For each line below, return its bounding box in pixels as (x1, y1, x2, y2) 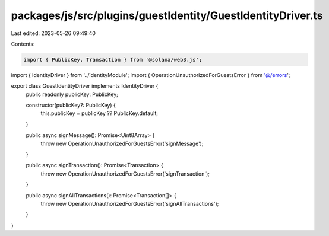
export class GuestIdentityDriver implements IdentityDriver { (11, 82, 159, 90)
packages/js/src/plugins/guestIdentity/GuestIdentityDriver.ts (11, 9, 323, 22)
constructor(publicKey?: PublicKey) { (26, 101, 116, 109)
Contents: (11, 40, 35, 47)
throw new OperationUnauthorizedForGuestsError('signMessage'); (40, 140, 204, 147)
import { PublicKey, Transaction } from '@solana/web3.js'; (23, 56, 203, 63)
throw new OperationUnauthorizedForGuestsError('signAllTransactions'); (40, 200, 219, 207)
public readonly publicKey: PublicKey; (26, 91, 119, 98)
